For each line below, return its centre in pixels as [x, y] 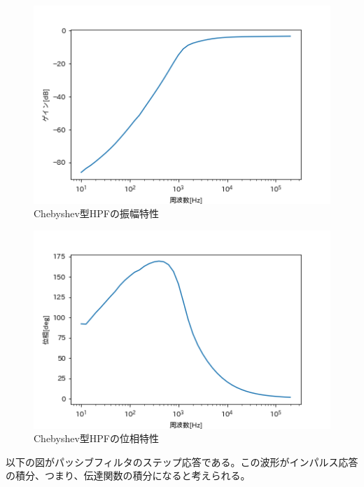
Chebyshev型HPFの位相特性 [96, 438]
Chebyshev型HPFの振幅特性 [96, 213]
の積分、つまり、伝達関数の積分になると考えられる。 [128, 475]
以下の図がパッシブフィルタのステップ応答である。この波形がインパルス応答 [182, 461]
